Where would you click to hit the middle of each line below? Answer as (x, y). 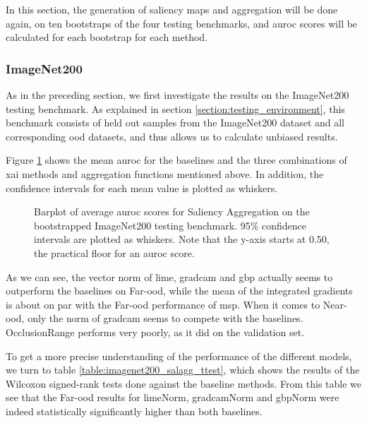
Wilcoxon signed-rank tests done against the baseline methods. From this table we (184, 383)
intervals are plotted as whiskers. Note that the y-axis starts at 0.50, (182, 239)
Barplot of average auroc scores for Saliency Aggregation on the (172, 211)
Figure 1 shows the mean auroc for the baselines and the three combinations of (176, 160)
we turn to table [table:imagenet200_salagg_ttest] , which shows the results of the (183, 370)
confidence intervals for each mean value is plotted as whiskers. (142, 187)
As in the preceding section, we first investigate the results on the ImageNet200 (178, 95)
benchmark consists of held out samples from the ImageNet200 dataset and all (175, 123)
